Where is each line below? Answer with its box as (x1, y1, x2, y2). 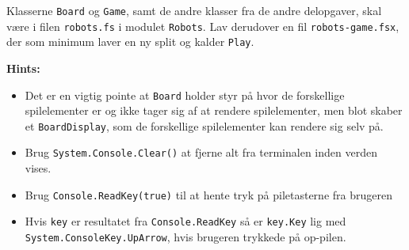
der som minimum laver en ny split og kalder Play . (6, 33, 254, 50)
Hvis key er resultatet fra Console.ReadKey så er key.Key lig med (25, 213, 346, 229)
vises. (25, 160, 52, 176)
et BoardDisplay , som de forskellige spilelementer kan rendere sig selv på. (25, 117, 384, 134)
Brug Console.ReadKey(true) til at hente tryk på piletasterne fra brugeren (25, 186, 392, 203)
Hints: (6, 59, 40, 76)
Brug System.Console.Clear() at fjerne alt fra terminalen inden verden (25, 144, 377, 161)
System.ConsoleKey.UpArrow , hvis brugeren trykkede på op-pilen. (25, 229, 346, 245)
